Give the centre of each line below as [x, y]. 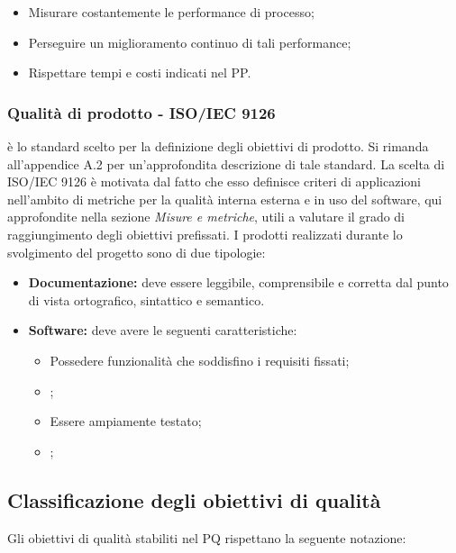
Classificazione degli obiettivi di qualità [194, 499]
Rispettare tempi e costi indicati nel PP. [140, 73]
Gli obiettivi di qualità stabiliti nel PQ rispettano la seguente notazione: [207, 537]
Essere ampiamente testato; [126, 421]
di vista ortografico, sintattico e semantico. [146, 299]
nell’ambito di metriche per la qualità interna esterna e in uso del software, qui [225, 199]
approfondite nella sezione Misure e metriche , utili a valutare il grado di [206, 217]
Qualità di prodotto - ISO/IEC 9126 [141, 112]
